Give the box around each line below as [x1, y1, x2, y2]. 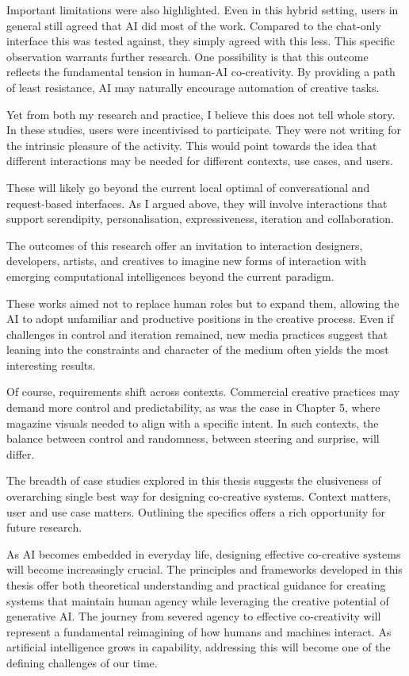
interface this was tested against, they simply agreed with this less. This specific [6, 33, 396, 49]
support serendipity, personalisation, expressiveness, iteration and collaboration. [6, 210, 394, 227]
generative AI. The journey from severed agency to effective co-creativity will [6, 608, 381, 624]
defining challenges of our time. [6, 654, 158, 670]
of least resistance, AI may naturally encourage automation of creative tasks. [6, 79, 380, 95]
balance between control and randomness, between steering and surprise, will [6, 430, 380, 447]
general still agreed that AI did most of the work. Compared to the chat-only [6, 17, 381, 33]
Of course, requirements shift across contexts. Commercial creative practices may [6, 383, 400, 400]
